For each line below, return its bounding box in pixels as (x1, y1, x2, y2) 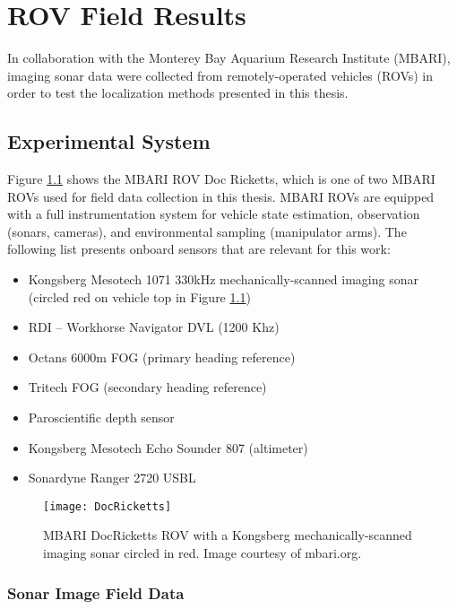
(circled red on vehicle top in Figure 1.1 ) (28, 287, 251, 306)
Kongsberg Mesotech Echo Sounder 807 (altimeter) (28, 438, 308, 457)
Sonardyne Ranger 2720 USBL (28, 468, 196, 487)
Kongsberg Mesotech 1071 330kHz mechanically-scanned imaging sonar (28, 270, 418, 289)
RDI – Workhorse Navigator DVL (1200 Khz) (28, 318, 280, 336)
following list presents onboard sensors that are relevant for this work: (7, 239, 391, 258)
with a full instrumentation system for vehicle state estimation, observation (7, 204, 420, 223)
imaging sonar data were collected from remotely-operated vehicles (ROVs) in (7, 65, 434, 84)
